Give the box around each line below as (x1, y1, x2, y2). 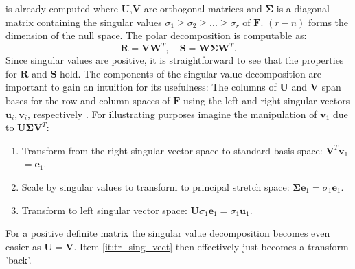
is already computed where (5, 1, 118, 15)
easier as (5, 239, 41, 253)
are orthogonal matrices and (144, 1, 262, 15)
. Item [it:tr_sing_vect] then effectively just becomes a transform (73, 239, 349, 253)
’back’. (5, 253, 32, 267)
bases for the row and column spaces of (5, 93, 170, 108)
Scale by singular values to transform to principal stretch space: (21, 180, 290, 194)
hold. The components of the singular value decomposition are (60, 66, 322, 80)
